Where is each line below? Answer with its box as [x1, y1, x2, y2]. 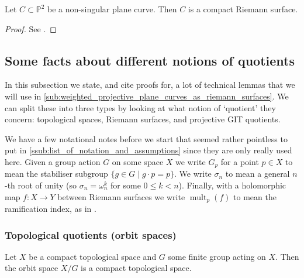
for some [110, 179, 141, 191]
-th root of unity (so [5, 179, 77, 191]
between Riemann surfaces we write [57, 190, 185, 203]
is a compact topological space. [81, 262, 192, 274]
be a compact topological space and [29, 250, 157, 262]
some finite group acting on [168, 250, 266, 262]
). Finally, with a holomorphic [178, 179, 286, 191]
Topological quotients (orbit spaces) [5, 227, 177, 242]
